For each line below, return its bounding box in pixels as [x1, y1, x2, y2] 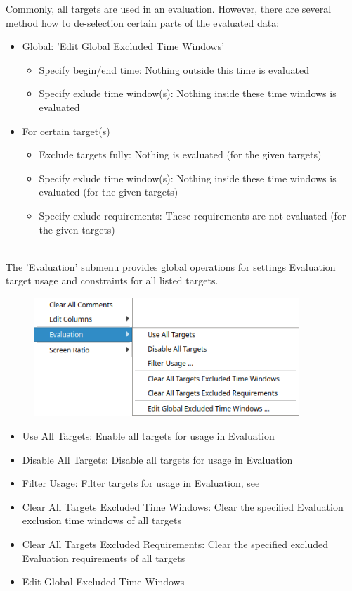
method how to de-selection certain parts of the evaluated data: [6, 15, 280, 30]
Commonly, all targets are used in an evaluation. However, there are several [6, 1, 332, 15]
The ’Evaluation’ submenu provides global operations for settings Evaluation [6, 259, 336, 274]
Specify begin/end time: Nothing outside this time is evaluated [39, 62, 310, 77]
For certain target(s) [22, 123, 110, 138]
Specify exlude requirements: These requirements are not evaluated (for [39, 208, 346, 222]
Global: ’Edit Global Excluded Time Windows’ [22, 39, 225, 53]
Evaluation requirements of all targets [22, 550, 185, 565]
